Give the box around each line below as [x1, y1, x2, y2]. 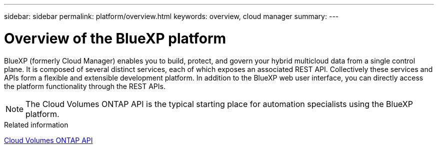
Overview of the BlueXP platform [4, 29, 226, 47]
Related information [4, 120, 68, 129]
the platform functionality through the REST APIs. [4, 81, 165, 90]
